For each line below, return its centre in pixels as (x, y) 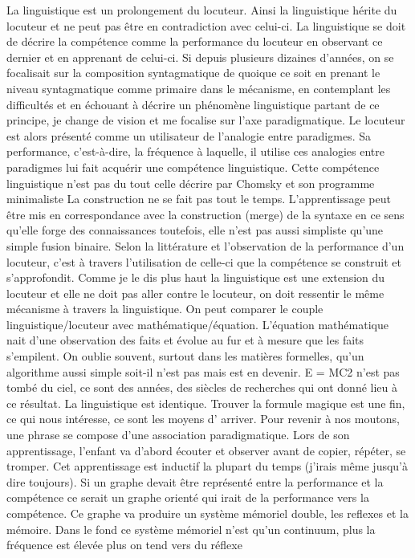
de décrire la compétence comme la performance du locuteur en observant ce (195, 41)
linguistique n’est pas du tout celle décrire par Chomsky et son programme (191, 183)
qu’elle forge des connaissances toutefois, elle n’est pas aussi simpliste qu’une (195, 230)
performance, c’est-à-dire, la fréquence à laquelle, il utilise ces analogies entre (196, 151)
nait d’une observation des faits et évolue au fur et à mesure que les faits (185, 340)
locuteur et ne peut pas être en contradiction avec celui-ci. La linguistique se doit (206, 25)
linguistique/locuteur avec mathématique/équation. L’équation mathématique (197, 324)
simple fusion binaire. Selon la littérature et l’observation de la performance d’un (205, 245)
